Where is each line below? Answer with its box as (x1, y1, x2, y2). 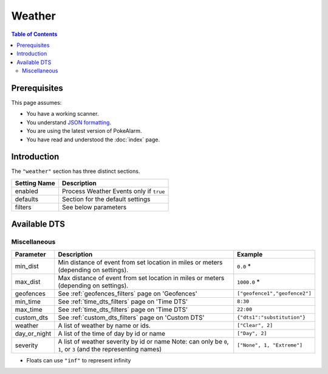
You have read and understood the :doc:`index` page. (26, 136, 160, 143)
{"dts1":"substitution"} (237, 314, 306, 321)
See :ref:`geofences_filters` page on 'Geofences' (58, 289, 197, 298)
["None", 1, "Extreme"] (237, 342, 303, 348)
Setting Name (15, 178, 56, 187)
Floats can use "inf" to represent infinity (26, 356, 131, 364)
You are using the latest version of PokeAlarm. (26, 127, 142, 135)
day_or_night (15, 329, 52, 337)
